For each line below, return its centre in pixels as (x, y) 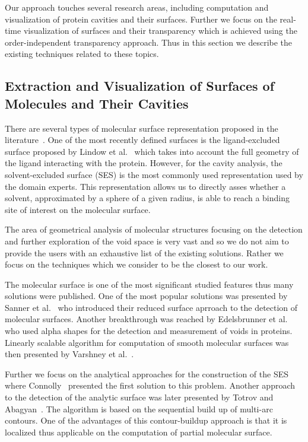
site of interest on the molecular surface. (78, 209)
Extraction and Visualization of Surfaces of (140, 86)
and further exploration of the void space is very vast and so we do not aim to (147, 241)
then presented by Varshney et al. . (69, 354)
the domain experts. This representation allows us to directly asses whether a (145, 186)
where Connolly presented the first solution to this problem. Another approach (150, 385)
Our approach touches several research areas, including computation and (137, 7)
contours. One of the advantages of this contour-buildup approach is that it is (146, 420)
